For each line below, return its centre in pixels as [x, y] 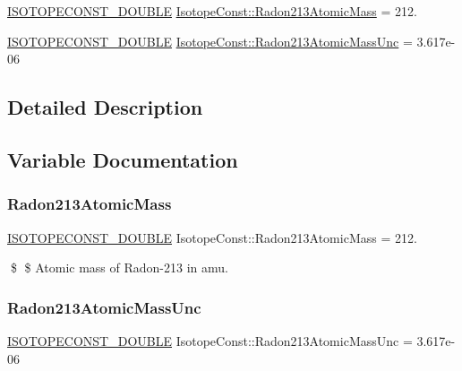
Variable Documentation [123, 159]
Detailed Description [105, 107]
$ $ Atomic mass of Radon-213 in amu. [119, 267]
